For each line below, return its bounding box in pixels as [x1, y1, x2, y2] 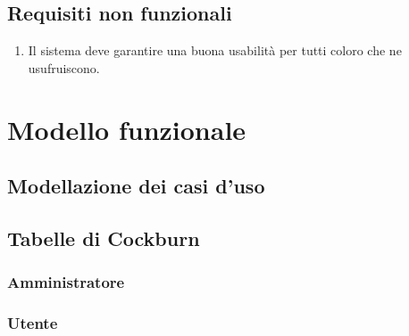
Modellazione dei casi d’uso [7, 172, 265, 200]
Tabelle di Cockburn [7, 224, 200, 251]
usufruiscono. [28, 58, 100, 77]
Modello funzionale [7, 111, 246, 147]
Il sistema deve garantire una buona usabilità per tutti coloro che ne [28, 41, 402, 60]
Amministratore [7, 271, 125, 293]
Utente [7, 312, 58, 334]
